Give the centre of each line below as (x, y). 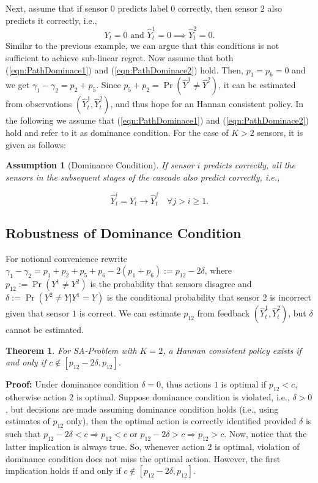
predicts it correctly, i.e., (51, 20)
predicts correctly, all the (249, 165)
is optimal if (244, 384)
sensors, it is (280, 132)
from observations (39, 104)
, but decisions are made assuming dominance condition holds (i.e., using (142, 409)
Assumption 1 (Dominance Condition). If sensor (100, 165)
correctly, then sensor (218, 8)
